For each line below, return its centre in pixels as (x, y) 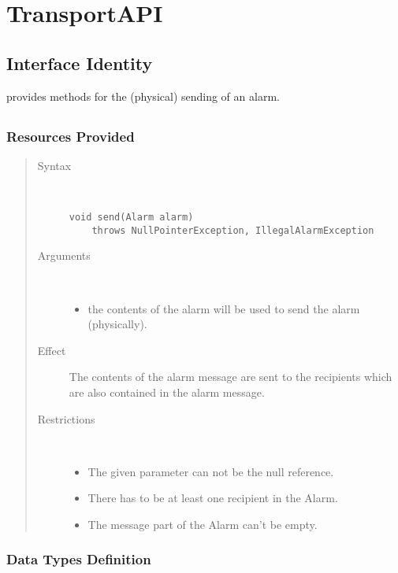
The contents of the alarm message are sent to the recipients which (231, 377)
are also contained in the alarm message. (167, 392)
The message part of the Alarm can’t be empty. (203, 524)
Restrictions (66, 418)
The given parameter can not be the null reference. (211, 471)
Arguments (64, 255)
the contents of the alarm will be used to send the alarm (224, 308)
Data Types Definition (79, 559)
